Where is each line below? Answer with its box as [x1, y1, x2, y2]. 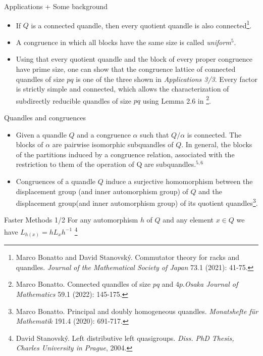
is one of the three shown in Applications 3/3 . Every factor [76, 73, 258, 84]
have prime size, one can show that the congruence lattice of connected [16, 64, 236, 74]
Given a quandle [16, 129, 67, 140]
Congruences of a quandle [16, 176, 96, 187]
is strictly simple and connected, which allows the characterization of [16, 83, 229, 94]
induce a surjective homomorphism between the [106, 176, 253, 187]
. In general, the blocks [181, 139, 252, 150]
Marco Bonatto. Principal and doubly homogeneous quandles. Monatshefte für [16, 305, 258, 316]
